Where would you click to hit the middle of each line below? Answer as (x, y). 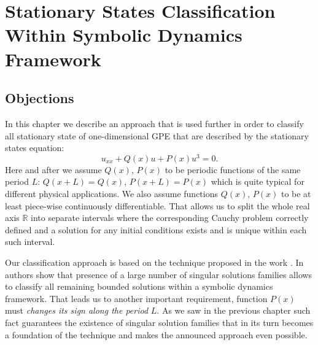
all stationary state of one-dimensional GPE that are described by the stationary (157, 135)
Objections (40, 98)
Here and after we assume (53, 169)
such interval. (30, 242)
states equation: (35, 148)
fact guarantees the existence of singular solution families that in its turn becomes (159, 322)
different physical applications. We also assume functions (112, 193)
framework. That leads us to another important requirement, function (136, 298)
